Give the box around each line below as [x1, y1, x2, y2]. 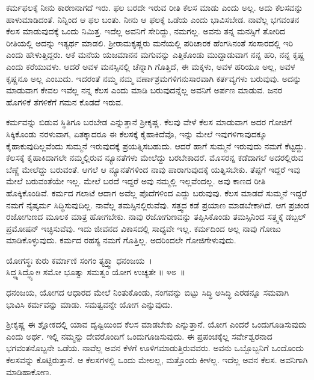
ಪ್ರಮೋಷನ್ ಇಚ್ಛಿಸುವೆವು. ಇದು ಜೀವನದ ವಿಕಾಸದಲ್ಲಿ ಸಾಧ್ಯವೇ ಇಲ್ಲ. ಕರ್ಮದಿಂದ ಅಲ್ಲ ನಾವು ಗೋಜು [6, 222, 281, 234]
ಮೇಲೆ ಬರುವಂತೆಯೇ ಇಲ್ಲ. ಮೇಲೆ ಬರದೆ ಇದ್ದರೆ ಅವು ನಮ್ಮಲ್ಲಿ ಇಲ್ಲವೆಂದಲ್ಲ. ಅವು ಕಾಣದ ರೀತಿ [6, 175, 266, 187]
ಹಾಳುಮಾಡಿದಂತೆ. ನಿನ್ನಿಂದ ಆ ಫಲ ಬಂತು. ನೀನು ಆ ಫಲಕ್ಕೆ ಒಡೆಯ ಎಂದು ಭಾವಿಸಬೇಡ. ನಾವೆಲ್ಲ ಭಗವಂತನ [6, 13, 300, 25]
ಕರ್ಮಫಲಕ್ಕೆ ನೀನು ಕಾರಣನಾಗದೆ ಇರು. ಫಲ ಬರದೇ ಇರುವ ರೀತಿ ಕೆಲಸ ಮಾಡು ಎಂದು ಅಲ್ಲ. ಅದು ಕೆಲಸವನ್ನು [6, 1, 303, 13]
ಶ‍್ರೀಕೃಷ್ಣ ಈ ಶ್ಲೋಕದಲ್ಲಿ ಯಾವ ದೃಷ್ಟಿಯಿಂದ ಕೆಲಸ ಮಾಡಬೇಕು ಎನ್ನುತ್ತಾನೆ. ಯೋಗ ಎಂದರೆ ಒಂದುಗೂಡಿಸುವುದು [6, 318, 307, 331]
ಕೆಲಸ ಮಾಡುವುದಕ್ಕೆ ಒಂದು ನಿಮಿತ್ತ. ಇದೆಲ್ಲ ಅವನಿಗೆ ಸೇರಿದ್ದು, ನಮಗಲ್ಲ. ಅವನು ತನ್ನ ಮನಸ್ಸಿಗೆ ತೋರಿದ [6, 25, 286, 37]
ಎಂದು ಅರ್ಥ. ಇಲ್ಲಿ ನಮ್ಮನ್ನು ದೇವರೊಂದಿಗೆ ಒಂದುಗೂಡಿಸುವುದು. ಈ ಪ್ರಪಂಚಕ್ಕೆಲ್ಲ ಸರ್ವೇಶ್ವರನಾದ [6, 329, 272, 342]
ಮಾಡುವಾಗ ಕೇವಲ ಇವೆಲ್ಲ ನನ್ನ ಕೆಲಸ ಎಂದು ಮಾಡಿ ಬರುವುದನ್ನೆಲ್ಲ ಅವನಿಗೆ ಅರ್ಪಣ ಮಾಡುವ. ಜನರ [6, 84, 283, 96]
